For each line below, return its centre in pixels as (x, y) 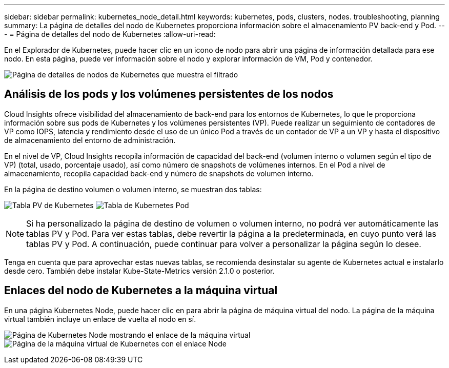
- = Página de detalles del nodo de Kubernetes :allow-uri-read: (110, 34)
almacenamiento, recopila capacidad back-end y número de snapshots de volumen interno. (159, 173)
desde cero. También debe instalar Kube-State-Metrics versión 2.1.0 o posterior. (139, 271)
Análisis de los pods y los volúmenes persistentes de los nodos (169, 94)
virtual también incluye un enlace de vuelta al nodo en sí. (100, 319)
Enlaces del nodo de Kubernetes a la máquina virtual (141, 291)
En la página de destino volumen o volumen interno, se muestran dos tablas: (133, 189)
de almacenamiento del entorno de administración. (90, 140)
